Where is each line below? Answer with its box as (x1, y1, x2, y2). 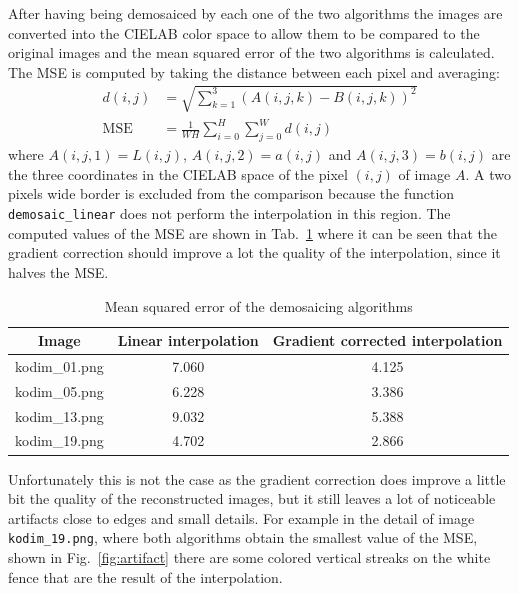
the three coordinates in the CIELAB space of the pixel (8, 163, 348, 184)
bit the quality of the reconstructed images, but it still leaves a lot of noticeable (8, 488, 496, 509)
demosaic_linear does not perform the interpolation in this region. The (8, 203, 451, 224)
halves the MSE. (8, 261, 109, 282)
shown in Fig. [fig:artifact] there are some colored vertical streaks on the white (8, 547, 491, 567)
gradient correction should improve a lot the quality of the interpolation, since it (8, 242, 501, 263)
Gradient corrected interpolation (272, 330, 503, 351)
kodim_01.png (15, 355, 104, 376)
